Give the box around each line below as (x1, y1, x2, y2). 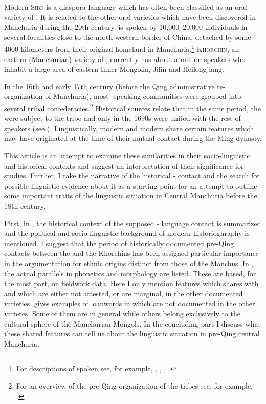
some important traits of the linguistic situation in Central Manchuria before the (4, 190, 257, 201)
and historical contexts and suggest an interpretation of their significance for (4, 160, 244, 171)
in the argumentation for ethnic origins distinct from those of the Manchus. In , (4, 257, 254, 268)
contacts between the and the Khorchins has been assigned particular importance (4, 248, 259, 258)
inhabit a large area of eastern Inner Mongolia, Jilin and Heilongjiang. (4, 64, 224, 74)
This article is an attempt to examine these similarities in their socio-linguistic (4, 150, 250, 161)
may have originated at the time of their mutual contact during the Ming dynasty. (4, 133, 262, 144)
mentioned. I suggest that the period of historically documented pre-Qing (4, 237, 234, 248)
